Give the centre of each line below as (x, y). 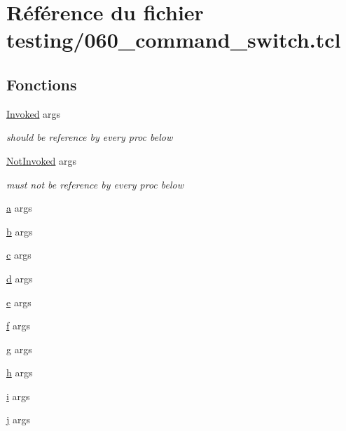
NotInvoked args (42, 160)
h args (20, 372)
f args (18, 326)
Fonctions (42, 84)
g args (19, 349)
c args (19, 255)
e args (19, 302)
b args (20, 231)
